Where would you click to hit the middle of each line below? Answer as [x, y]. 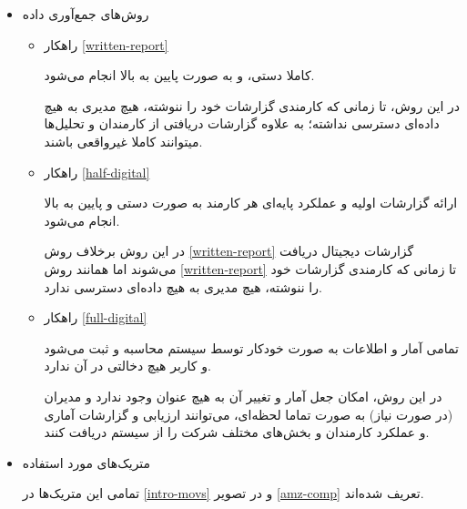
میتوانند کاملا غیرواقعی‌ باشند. [123, 141]
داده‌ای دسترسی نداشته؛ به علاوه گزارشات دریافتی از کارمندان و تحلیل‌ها [242, 123]
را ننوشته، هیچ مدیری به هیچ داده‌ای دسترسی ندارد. [183, 286]
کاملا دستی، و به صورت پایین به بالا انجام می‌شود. [179, 75]
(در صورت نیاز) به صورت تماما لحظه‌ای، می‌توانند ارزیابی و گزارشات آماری [249, 414]
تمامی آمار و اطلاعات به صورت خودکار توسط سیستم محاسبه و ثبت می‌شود [251, 347]
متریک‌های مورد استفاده [86, 462]
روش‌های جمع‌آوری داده [86, 14]
